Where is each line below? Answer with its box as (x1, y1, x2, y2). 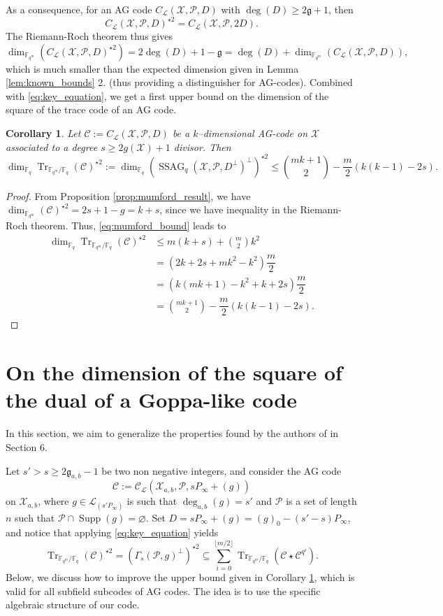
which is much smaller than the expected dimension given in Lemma (6, 61, 299, 76)
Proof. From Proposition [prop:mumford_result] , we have (6, 188, 251, 203)
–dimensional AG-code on (198, 126, 308, 141)
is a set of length (286, 494, 357, 508)
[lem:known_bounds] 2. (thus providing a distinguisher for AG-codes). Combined (6, 75, 353, 89)
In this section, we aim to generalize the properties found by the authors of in (6, 426, 339, 440)
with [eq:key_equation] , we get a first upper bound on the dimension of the (6, 88, 329, 103)
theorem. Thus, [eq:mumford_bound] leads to (30, 218, 226, 233)
